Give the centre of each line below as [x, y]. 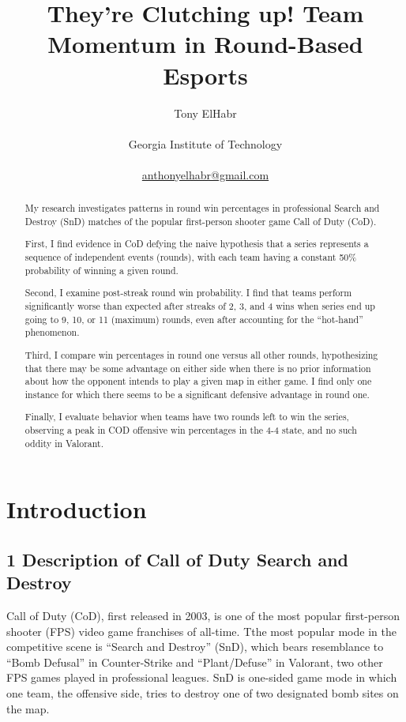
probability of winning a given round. [101, 270]
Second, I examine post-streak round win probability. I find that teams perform [188, 293]
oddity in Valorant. [64, 443]
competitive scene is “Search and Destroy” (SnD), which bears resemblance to [195, 647]
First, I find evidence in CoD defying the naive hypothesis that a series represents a [197, 244]
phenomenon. [52, 332]
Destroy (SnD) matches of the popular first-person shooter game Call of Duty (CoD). [201, 221]
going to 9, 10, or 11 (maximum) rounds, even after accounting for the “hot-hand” [194, 319]
